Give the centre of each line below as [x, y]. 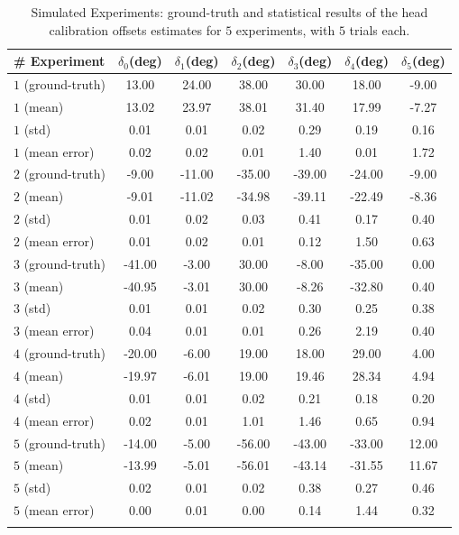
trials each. [380, 29]
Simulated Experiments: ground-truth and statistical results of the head [229, 12]
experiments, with [285, 29]
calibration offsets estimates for [135, 29]
